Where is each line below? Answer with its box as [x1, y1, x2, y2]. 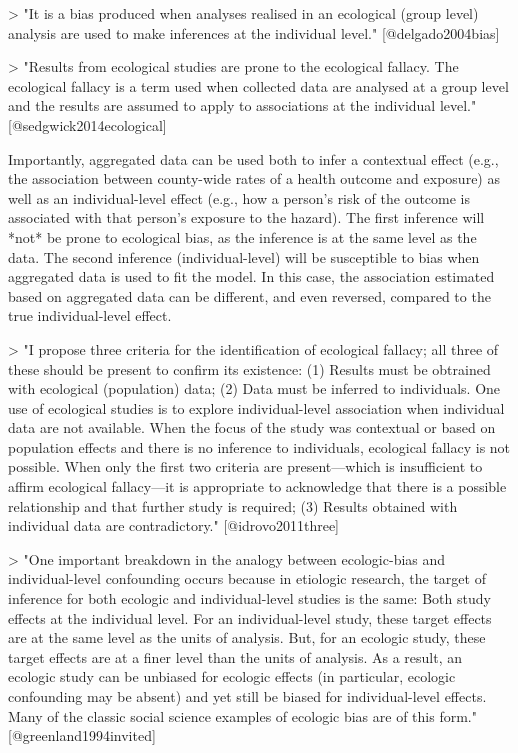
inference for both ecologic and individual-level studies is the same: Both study [8, 588, 491, 609]
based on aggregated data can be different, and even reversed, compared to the [8, 285, 491, 306]
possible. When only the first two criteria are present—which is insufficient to [8, 456, 483, 477]
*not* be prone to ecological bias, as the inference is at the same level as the [8, 226, 477, 247]
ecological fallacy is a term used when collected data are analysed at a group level [8, 75, 509, 96]
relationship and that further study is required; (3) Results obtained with [8, 495, 458, 516]
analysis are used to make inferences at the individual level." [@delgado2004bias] [8, 22, 500, 43]
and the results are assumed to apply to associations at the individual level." [8, 95, 477, 116]
